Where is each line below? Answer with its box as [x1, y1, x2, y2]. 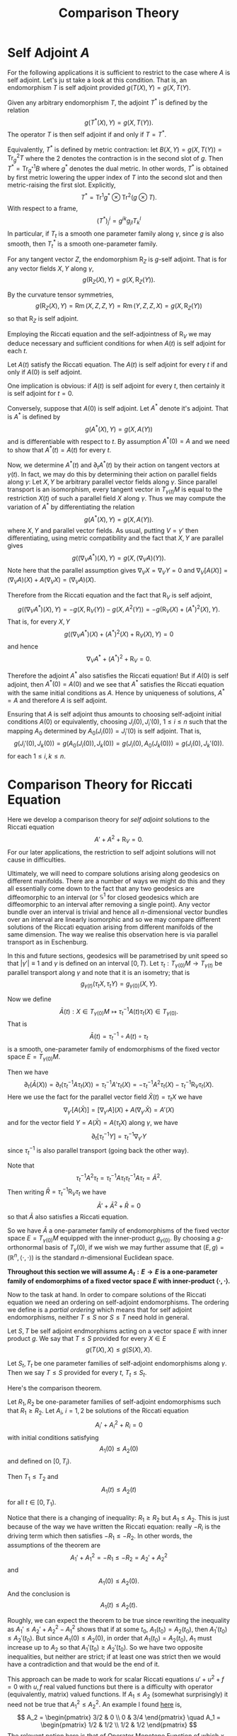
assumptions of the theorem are [7, 1541, 101, 1549]
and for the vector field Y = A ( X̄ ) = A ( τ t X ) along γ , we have [7, 1118, 178, 1129]
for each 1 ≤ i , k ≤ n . [7, 752, 66, 760]
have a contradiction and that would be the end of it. [7, 1660, 161, 1669]
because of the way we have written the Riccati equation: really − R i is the [7, 1522, 221, 1533]
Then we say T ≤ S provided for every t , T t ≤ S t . [7, 1368, 147, 1378]
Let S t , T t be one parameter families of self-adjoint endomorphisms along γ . [7, 1359, 227, 1369]
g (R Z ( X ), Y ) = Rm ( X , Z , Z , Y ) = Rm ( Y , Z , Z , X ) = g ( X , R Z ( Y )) [35, 302, 203, 312]
